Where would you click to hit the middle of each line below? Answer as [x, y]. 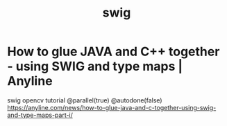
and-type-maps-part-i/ [40, 115]
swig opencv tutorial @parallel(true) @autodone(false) [85, 100]
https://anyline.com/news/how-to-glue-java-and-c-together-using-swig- [112, 107]
